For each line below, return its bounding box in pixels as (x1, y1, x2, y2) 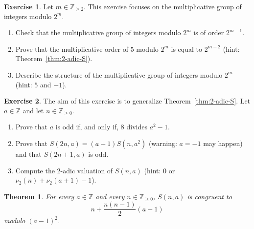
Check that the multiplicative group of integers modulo (15, 27, 181, 38)
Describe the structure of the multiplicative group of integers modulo (15, 69, 223, 80)
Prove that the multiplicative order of (15, 43, 128, 54)
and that (15, 148, 42, 159)
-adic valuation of (60, 165, 113, 175)
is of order (193, 27, 224, 38)
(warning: (148, 138, 177, 148)
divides (126, 122, 147, 132)
